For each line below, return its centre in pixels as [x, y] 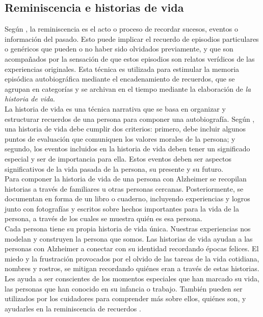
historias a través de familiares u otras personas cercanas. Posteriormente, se [124, 188]
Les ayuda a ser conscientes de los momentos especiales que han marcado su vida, [132, 279]
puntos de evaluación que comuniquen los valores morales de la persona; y [120, 138]
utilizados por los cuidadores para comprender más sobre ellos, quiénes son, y [125, 298]
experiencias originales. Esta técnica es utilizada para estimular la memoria [122, 69]
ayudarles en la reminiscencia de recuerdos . [73, 308]
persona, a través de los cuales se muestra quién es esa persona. [103, 218]
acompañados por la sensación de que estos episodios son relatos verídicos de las [130, 58]
